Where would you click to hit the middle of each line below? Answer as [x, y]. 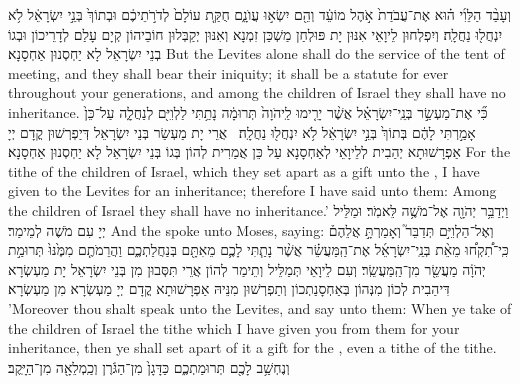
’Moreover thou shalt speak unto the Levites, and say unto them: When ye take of [260, 307]
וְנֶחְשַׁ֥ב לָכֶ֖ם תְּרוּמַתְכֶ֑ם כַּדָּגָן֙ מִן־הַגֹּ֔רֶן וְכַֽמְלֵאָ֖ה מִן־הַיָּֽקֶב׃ [149, 366]
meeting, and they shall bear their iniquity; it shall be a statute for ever [228, 72]
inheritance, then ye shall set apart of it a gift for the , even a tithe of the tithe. [252, 347]
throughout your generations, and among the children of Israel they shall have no [257, 92]
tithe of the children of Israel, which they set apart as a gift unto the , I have [244, 170]
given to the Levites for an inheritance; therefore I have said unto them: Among [252, 190]
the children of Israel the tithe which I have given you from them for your [234, 327]
